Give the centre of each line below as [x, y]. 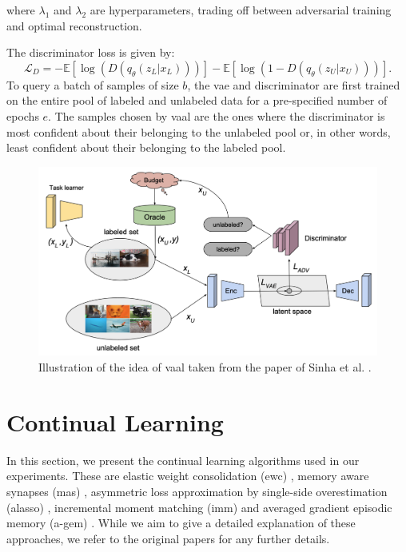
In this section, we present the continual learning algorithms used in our [183, 460]
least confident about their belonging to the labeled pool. [146, 147]
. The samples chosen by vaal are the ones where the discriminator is [217, 115]
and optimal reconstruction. [74, 25]
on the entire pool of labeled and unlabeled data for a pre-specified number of [197, 100]
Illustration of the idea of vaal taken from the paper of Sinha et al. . [205, 367]
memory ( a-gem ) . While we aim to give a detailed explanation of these [181, 523]
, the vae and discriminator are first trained [294, 84]
